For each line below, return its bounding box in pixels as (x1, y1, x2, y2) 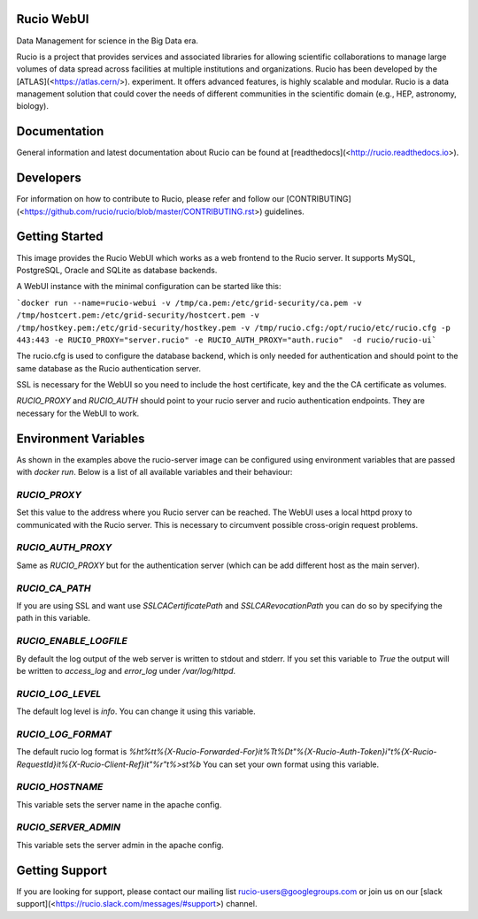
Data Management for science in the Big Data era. (16, 35, 199, 46)
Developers (16, 171, 81, 186)
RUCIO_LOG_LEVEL (16, 687, 102, 700)
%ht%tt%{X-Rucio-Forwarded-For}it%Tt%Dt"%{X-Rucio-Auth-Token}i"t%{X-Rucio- (128, 747, 437, 757)
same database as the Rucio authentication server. (16, 363, 201, 373)
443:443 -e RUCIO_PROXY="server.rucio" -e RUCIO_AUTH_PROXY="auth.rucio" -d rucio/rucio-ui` (16, 334, 437, 345)
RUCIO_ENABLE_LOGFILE (16, 635, 128, 647)
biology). (16, 101, 49, 111)
